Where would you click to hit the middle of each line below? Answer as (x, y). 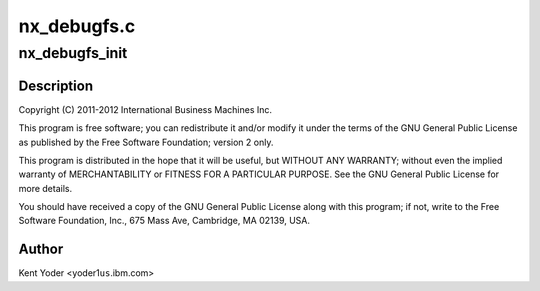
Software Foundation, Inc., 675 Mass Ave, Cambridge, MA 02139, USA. (164, 221)
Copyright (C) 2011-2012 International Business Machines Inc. (145, 109)
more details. (45, 188)
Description (56, 85)
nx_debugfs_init (73, 53)
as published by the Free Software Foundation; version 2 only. (146, 142)
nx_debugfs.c (77, 26)
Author (41, 249)
